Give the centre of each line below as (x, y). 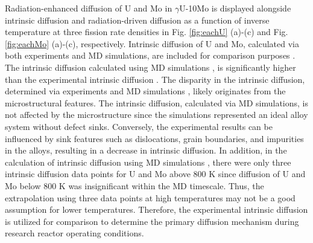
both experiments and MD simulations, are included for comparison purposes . (150, 55)
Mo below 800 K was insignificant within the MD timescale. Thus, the (134, 185)
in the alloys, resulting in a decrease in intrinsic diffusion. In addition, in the (146, 150)
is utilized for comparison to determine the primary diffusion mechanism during (152, 221)
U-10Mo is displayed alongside (235, 8)
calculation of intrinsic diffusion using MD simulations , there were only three (148, 162)
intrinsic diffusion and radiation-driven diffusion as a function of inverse (137, 20)
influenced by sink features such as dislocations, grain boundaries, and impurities (154, 138)
